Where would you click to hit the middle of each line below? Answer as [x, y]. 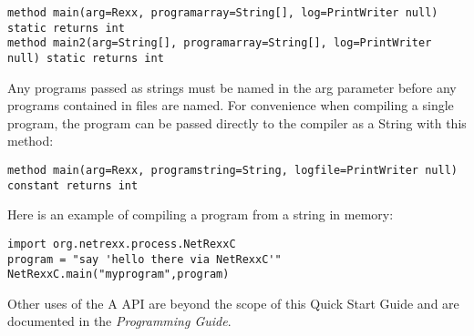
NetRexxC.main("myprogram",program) [118, 275]
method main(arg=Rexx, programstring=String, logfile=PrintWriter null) [232, 170]
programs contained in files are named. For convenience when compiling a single [231, 105]
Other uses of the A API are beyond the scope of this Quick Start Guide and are [233, 303]
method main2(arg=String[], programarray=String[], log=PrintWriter [220, 43]
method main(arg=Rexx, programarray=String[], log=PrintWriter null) [223, 13]
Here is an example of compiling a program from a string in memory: [201, 214]
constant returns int [73, 185]
